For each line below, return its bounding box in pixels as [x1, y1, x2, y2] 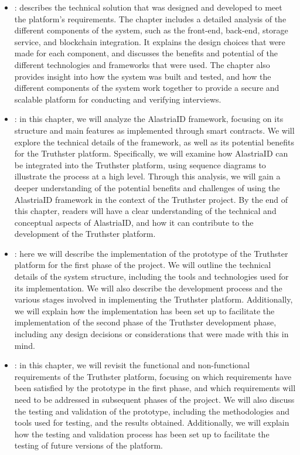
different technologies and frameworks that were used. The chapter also [14, 58, 270, 70]
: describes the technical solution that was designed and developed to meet [14, 1, 282, 13]
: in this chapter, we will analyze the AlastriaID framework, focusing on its [14, 113, 284, 125]
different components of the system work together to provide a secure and [14, 82, 279, 94]
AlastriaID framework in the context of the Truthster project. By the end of [14, 193, 288, 205]
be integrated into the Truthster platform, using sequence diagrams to [14, 158, 266, 171]
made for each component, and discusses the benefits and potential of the [14, 47, 278, 59]
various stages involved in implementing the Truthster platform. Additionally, [14, 293, 293, 305]
